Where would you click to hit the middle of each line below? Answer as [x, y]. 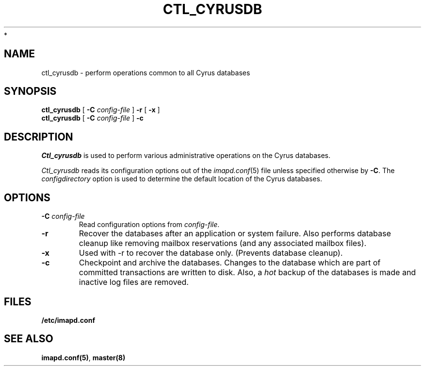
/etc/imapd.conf [68, 320]
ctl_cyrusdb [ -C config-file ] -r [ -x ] [101, 110]
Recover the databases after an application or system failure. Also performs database [235, 234]
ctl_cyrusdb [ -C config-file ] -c [92, 118]
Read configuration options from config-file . [149, 225]
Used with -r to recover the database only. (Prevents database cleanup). [211, 253]
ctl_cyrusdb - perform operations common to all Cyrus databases [146, 72]
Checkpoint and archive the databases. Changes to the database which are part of [230, 263]
